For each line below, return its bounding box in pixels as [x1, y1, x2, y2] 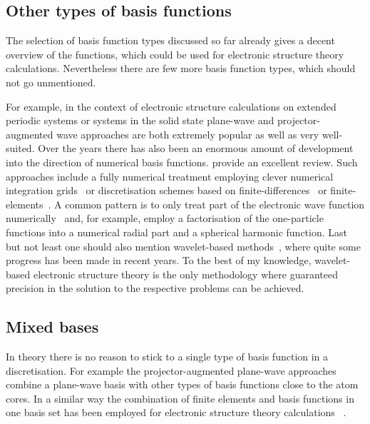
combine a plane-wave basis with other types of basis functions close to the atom [6, 377, 359, 392]
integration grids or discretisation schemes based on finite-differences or [6, 183, 327, 198]
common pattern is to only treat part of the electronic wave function [65, 196, 365, 211]
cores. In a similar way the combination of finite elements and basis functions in [6, 390, 354, 405]
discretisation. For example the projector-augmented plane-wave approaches [6, 363, 336, 378]
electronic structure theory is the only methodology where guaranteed [33, 266, 338, 281]
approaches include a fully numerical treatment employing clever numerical [6, 168, 334, 183]
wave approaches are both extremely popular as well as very [56, 126, 319, 141]
